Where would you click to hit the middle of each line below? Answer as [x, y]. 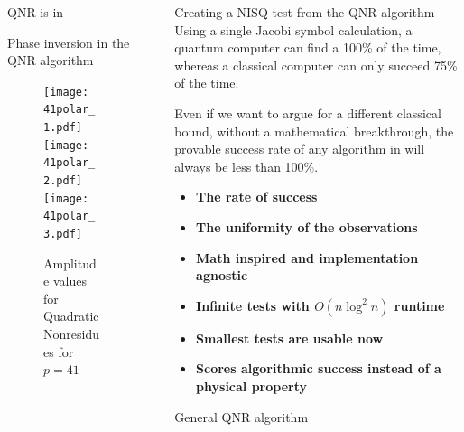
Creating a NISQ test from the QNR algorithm [305, 12]
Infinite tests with [253, 305]
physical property [251, 385]
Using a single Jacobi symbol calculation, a [293, 29]
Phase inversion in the [69, 42]
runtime [419, 305]
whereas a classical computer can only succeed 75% [316, 65]
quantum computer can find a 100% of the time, [308, 47]
